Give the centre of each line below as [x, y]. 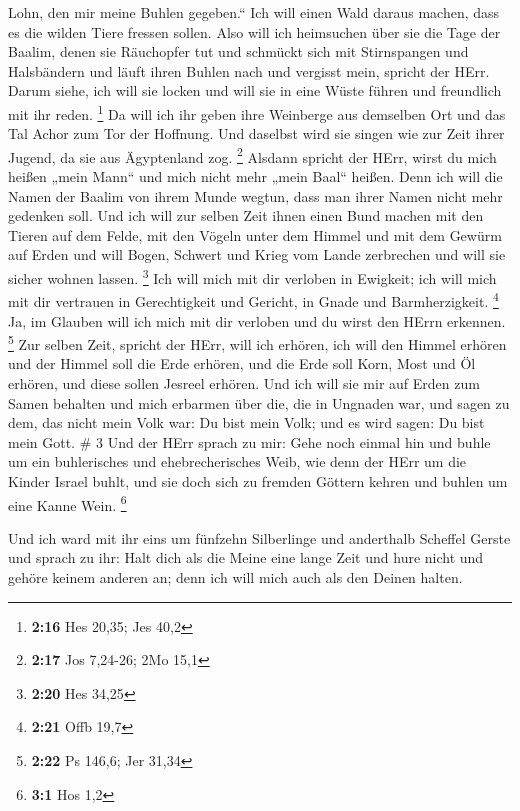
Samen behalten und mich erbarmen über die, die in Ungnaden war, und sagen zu [259, 402]
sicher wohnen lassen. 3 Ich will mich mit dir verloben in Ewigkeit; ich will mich [252, 276]
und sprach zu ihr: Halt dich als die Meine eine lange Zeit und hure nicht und [246, 557]
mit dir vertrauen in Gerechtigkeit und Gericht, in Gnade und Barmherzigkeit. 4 [253, 299]
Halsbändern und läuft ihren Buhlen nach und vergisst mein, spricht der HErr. [249, 70]
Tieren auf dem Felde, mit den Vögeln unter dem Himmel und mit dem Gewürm [255, 234]
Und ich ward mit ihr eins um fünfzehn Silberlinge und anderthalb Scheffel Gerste [259, 537]
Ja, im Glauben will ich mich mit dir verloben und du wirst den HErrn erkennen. [257, 320]
